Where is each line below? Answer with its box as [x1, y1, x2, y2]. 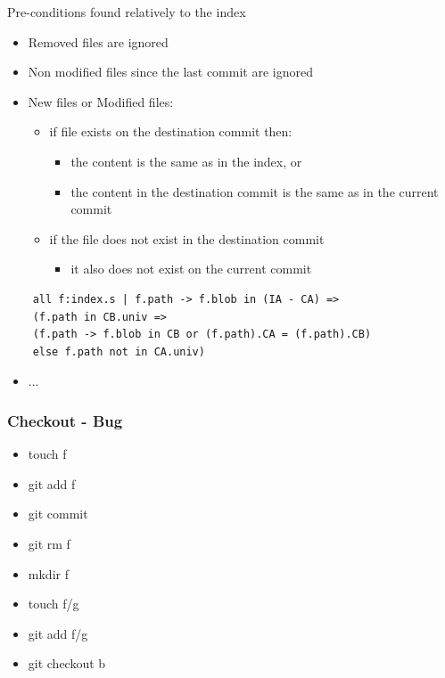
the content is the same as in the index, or [70, 151, 302, 170]
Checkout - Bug [7, 409, 123, 431]
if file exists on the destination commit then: [49, 122, 293, 141]
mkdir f [28, 564, 69, 583]
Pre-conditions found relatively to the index [7, 3, 246, 20]
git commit [28, 504, 88, 523]
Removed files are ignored [28, 32, 169, 51]
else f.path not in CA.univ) [32, 345, 205, 358]
